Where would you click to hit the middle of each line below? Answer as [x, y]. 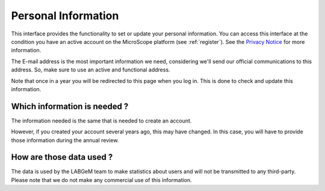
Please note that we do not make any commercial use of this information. [101, 180]
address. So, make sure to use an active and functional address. [91, 70]
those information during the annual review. [65, 140]
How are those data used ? [62, 157]
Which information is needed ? [70, 106]
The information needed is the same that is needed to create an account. [101, 121]
